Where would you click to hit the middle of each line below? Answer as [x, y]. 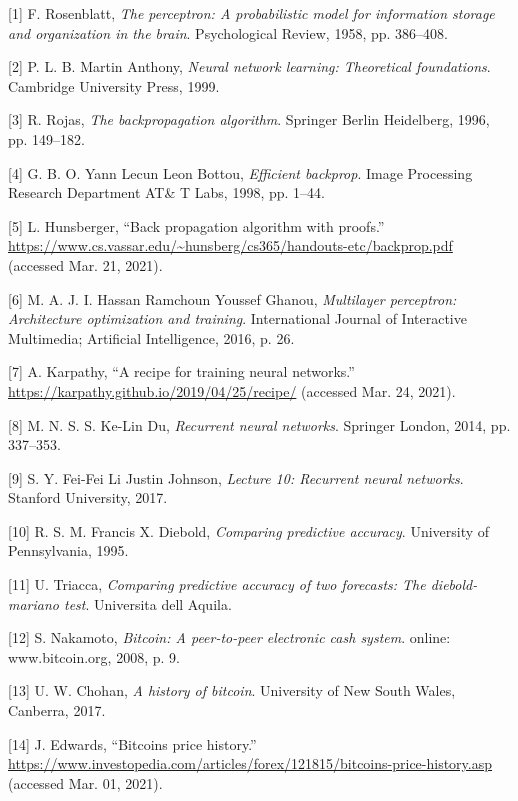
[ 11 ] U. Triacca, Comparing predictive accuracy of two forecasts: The [217, 584]
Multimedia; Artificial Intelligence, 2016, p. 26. [151, 337]
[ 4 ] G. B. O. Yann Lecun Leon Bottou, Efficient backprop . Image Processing [240, 172]
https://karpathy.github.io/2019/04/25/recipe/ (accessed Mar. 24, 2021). [232, 390]
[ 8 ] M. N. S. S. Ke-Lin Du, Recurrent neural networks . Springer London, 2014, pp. [259, 424]
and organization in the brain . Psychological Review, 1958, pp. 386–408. [228, 32]
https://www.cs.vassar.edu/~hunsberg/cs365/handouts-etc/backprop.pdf [230, 245]
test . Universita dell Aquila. [147, 603]
